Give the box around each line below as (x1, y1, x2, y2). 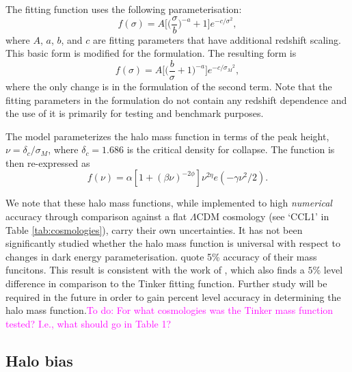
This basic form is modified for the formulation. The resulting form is (5, 46, 297, 60)
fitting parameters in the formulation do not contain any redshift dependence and (5, 92, 347, 107)
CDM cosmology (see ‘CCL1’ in (196, 209, 329, 224)
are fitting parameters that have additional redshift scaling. (93, 32, 341, 46)
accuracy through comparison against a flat (5, 209, 187, 224)
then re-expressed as (5, 155, 90, 170)
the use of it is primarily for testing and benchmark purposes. (5, 106, 264, 120)
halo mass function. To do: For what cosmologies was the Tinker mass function (5, 303, 334, 317)
